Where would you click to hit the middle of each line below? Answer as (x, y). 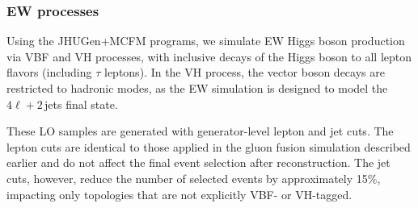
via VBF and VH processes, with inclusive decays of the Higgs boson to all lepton (209, 56)
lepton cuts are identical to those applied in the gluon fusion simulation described (209, 146)
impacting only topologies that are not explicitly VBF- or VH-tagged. (179, 194)
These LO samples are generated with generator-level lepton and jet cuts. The (200, 131)
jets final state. (81, 104)
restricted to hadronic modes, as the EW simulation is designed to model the (197, 88)
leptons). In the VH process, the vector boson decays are (244, 72)
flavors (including (49, 72)
